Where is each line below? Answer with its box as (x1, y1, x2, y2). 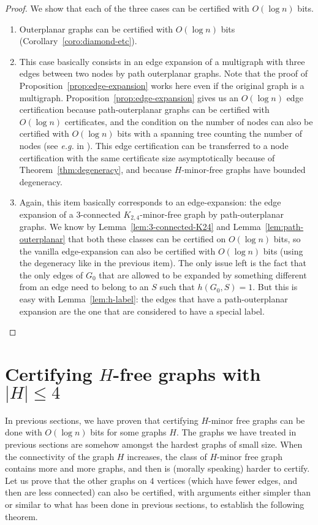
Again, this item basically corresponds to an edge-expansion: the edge (19, 196, 281, 209)
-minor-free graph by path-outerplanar (140, 207, 284, 220)
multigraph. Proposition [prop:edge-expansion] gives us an (19, 91, 239, 104)
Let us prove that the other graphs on (5, 473, 147, 486)
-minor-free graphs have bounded (181, 163, 306, 176)
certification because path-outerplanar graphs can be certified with (19, 103, 270, 116)
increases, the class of (127, 450, 207, 462)
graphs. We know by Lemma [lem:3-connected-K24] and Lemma (19, 220, 261, 233)
